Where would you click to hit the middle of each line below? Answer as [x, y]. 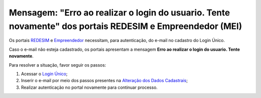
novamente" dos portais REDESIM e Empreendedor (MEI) [125, 26]
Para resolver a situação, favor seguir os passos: [58, 65]
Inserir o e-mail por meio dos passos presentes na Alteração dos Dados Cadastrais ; [104, 81]
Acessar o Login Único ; [44, 74]
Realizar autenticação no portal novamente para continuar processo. [89, 87]
